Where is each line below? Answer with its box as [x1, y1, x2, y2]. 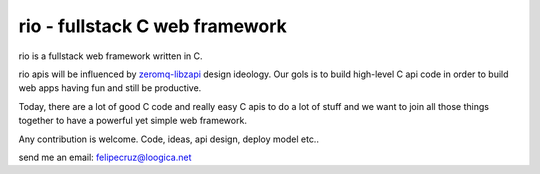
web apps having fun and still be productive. [18, 82, 202, 94]
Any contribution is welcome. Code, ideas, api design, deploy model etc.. [18, 133, 320, 145]
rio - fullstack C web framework [18, 15, 287, 37]
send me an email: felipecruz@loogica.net [18, 151, 192, 163]
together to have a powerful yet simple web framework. [18, 115, 247, 127]
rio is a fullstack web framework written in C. [18, 50, 203, 62]
